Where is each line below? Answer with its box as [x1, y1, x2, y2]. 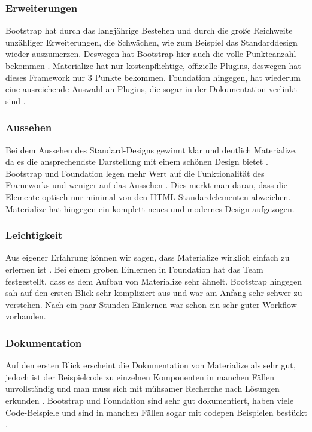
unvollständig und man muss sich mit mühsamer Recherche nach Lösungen [5, 382, 280, 395]
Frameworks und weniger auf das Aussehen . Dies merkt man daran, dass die [5, 179, 287, 191]
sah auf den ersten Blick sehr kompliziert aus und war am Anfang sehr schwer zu [5, 286, 302, 299]
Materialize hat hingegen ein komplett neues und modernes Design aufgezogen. [5, 202, 295, 215]
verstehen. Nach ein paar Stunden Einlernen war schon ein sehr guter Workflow [5, 298, 297, 310]
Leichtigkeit [5, 228, 63, 243]
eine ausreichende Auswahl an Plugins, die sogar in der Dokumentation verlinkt [5, 83, 297, 95]
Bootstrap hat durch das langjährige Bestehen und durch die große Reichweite [5, 24, 293, 37]
